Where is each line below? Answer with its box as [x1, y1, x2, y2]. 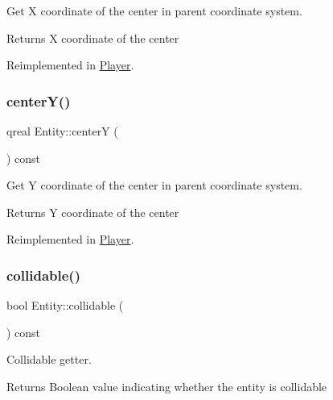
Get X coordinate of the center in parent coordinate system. [6, 2, 302, 19]
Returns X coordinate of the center [6, 29, 179, 46]
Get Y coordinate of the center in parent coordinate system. [6, 177, 302, 194]
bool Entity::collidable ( [6, 297, 124, 314]
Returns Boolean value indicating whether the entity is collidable [6, 377, 327, 394]
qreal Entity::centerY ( [6, 123, 118, 139]
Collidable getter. [6, 351, 92, 368]
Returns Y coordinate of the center [6, 203, 179, 220]
